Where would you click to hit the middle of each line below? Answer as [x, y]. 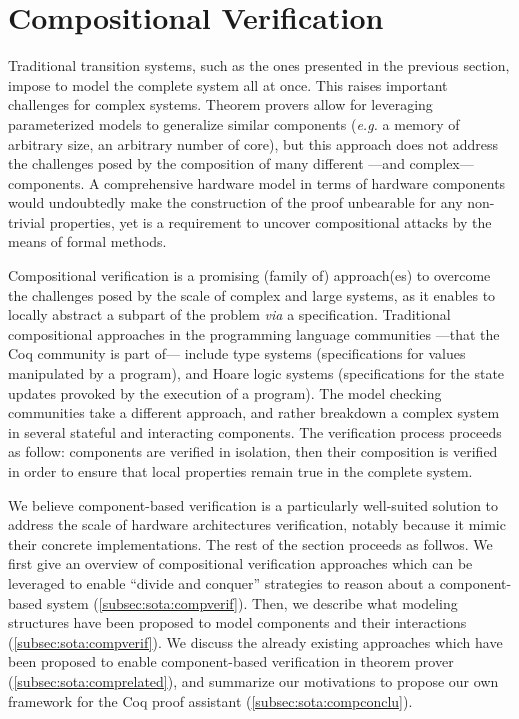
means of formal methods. [87, 241]
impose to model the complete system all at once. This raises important [228, 84]
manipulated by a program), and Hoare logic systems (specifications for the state [256, 373]
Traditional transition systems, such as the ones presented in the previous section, [259, 65]
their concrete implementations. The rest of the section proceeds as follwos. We [250, 543]
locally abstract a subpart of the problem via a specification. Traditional [229, 314]
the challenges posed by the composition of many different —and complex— [241, 163]
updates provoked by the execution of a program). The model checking [225, 392]
